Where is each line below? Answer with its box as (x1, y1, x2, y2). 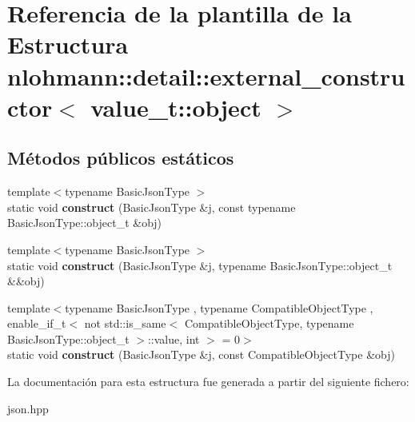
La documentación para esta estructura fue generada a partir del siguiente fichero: (7, 373, 409, 390)
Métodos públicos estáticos (7, 145, 234, 170)
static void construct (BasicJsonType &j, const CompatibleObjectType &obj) (7, 346, 395, 363)
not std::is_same (84, 315, 166, 332)
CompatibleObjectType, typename (184, 315, 354, 332)
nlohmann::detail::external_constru (7, 59, 405, 92)
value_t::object (90, 90, 261, 123)
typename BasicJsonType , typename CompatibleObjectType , (65, 299, 373, 316)
